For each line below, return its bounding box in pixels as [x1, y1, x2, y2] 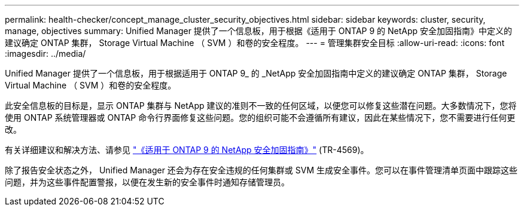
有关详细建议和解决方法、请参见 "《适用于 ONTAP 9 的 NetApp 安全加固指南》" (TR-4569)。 [5, 145, 369, 155]
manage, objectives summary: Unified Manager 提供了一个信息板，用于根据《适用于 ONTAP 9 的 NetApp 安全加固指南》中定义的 [5, 26, 513, 36]
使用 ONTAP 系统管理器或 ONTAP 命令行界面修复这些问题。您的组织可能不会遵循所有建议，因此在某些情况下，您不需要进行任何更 [5, 112, 516, 123]
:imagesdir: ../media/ [5, 48, 86, 59]
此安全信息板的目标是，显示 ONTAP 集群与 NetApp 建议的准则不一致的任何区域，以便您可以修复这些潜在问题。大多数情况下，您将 [5, 100, 517, 111]
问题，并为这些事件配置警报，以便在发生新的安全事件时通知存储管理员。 [5, 177, 290, 187]
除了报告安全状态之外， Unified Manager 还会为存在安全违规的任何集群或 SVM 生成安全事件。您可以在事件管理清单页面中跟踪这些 [5, 165, 518, 175]
